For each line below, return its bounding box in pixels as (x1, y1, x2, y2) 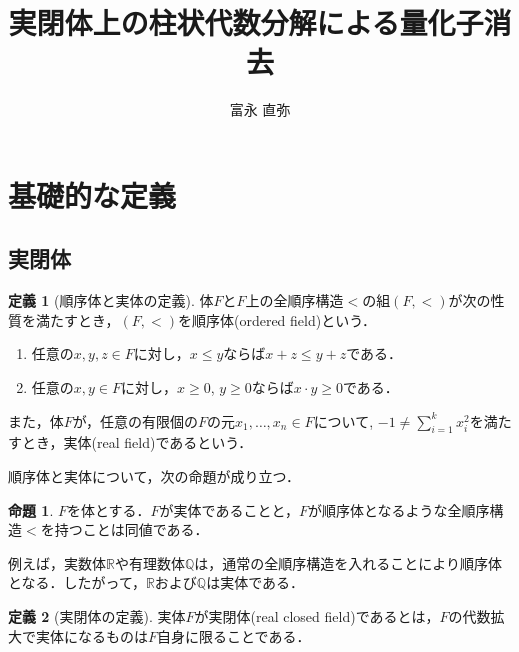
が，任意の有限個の (72, 410, 198, 431)
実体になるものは (35, 625, 148, 646)
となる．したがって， (8, 572, 146, 593)
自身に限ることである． (157, 625, 311, 646)
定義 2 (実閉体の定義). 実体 (8, 606, 186, 627)
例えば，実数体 (8, 552, 106, 573)
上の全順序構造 (245, 290, 344, 311)
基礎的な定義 (8, 174, 177, 215)
